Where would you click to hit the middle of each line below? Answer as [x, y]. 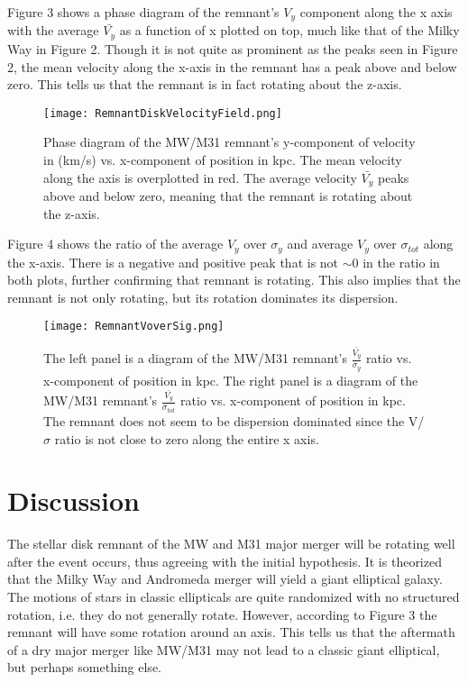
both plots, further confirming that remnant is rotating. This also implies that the [234, 280]
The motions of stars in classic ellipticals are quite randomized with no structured [234, 597]
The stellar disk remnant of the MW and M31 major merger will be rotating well [231, 544]
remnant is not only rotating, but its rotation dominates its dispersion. [203, 297]
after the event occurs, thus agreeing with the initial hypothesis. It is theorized [225, 561]
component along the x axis [376, 12]
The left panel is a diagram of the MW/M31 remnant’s [196, 358]
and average [320, 244]
